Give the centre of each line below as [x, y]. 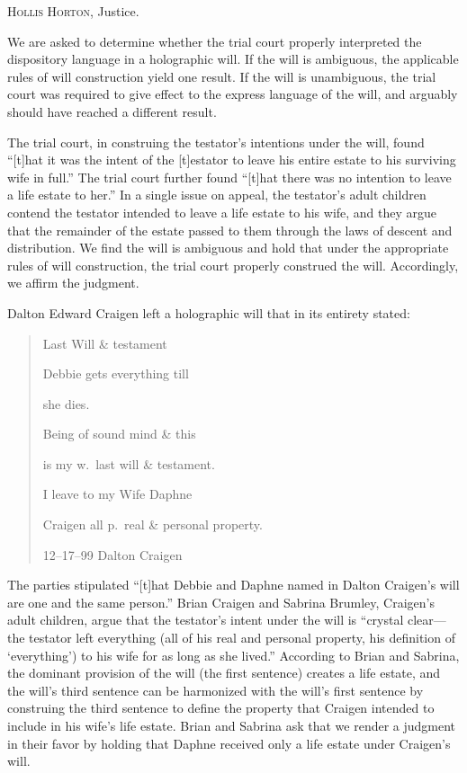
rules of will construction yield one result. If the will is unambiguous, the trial [222, 76]
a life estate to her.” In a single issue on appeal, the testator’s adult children [217, 195]
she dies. [66, 403]
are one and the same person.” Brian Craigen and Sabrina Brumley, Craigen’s [221, 602]
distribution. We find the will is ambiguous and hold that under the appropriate [228, 248]
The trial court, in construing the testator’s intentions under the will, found [216, 142]
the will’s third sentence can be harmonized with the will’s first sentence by [216, 690]
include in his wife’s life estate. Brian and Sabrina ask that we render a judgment [232, 725]
